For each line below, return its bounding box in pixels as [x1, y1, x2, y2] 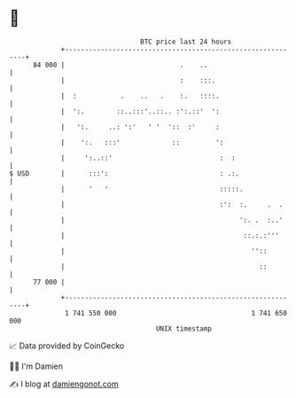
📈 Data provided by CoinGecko [9, 340, 125, 351]
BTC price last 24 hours [140, 37, 232, 46]
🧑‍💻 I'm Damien [9, 361, 64, 371]
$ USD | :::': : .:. [9, 168, 240, 178]
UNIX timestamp [155, 324, 213, 333]
